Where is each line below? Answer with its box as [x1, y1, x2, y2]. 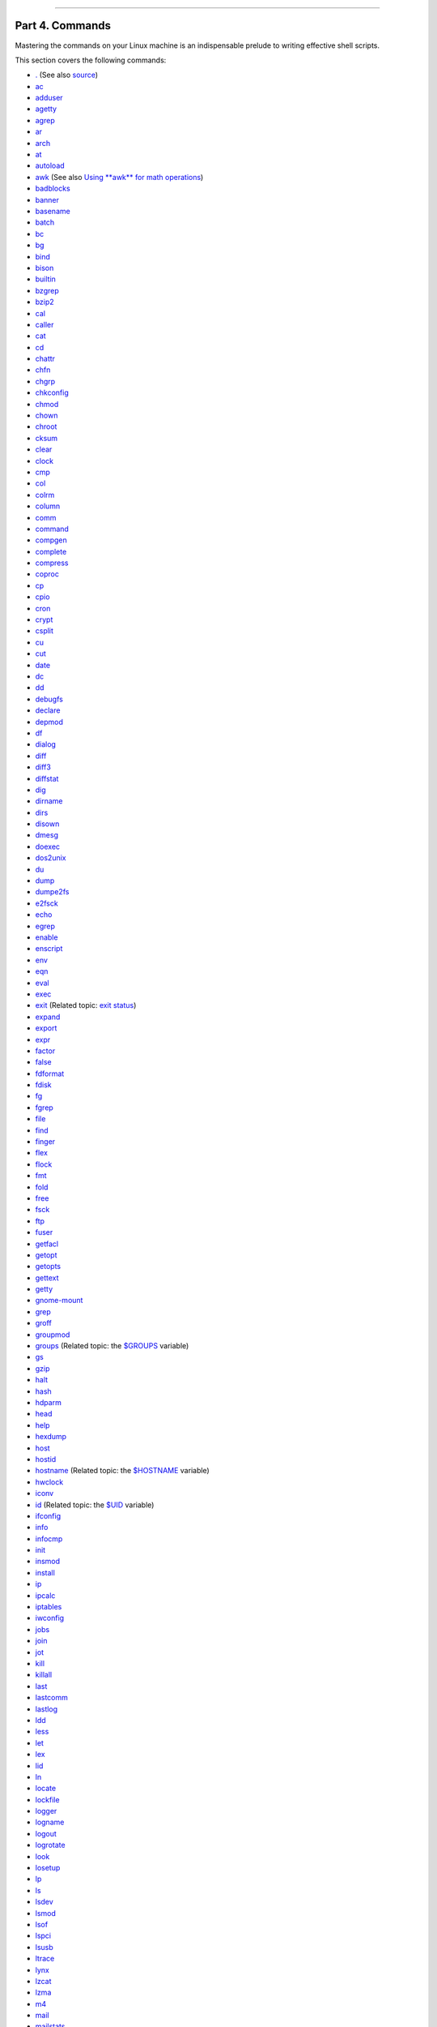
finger [35, 1137, 56, 1146]
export [35, 1023, 57, 1033]
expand [35, 1012, 61, 1022]
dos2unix [35, 853, 66, 863]
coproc [35, 569, 60, 579]
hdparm [35, 1398, 62, 1407]
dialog [35, 739, 57, 749]
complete [35, 546, 67, 556]
